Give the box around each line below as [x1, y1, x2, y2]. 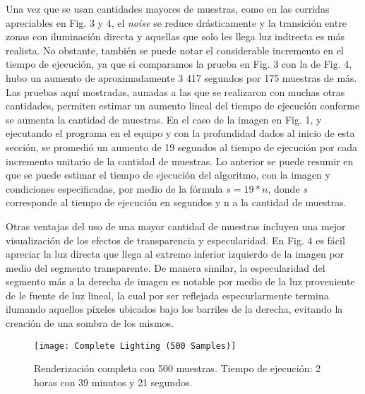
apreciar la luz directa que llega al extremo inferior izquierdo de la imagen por [6, 246, 345, 261]
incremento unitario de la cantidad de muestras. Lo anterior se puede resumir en [6, 153, 354, 168]
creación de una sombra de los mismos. [6, 316, 174, 330]
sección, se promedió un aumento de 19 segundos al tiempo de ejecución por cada [6, 139, 358, 154]
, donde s [268, 181, 308, 196]
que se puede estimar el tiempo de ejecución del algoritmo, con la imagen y [6, 167, 330, 182]
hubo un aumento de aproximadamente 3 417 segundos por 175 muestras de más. [6, 70, 357, 85]
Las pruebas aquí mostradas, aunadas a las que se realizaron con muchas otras [6, 84, 345, 99]
